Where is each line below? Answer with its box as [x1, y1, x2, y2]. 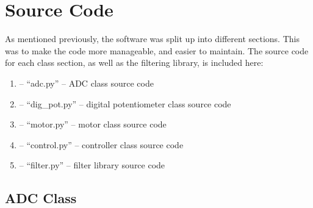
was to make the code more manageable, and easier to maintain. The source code [5, 44, 309, 57]
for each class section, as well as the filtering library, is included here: [5, 56, 264, 69]
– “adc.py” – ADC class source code [19, 76, 154, 89]
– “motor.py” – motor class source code [19, 118, 167, 131]
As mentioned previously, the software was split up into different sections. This [5, 32, 300, 45]
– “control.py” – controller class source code [19, 138, 184, 151]
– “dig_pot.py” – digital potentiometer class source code [19, 97, 231, 110]
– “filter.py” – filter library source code [19, 159, 165, 171]
